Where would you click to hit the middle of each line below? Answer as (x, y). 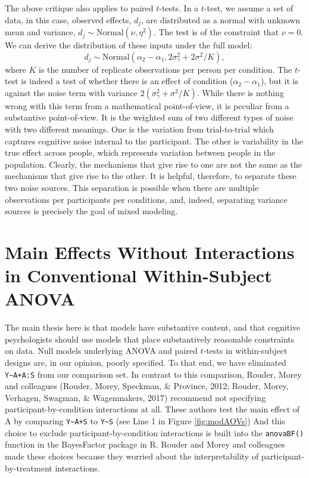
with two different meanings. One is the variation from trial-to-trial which (139, 129)
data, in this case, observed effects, (68, 19)
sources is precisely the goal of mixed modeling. (91, 211)
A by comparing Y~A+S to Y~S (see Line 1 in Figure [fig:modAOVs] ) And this (145, 421)
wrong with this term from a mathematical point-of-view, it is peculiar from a (147, 105)
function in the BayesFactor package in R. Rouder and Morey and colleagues (145, 444)
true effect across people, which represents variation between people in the (140, 152)
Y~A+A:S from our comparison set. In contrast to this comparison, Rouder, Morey (153, 374)
